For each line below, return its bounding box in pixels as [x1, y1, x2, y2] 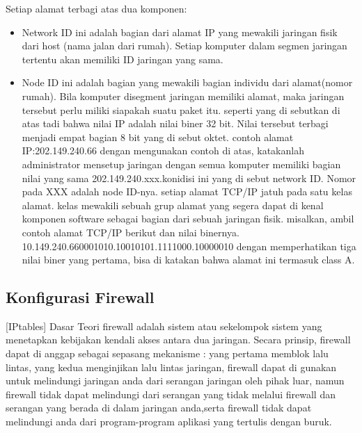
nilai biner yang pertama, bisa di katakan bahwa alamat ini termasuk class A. [22, 252, 355, 267]
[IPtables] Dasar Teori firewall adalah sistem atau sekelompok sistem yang [6, 318, 322, 333]
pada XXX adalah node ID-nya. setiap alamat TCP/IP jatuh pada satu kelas [22, 184, 352, 199]
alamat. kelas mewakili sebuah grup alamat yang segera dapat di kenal [22, 197, 324, 212]
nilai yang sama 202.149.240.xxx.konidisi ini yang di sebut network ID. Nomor [22, 170, 356, 185]
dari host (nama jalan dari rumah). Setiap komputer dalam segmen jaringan [22, 38, 347, 53]
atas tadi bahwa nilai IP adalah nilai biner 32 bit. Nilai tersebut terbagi [22, 116, 329, 131]
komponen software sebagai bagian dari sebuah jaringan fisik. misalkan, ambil [22, 211, 354, 226]
